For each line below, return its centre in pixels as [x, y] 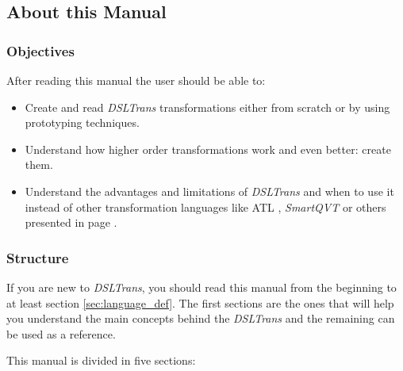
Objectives [40, 50]
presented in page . [71, 222]
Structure [38, 257]
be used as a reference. [61, 333]
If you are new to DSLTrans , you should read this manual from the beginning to [201, 287]
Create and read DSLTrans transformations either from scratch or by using [207, 107]
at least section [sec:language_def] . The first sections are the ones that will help [200, 302]
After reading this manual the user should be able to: [136, 80]
